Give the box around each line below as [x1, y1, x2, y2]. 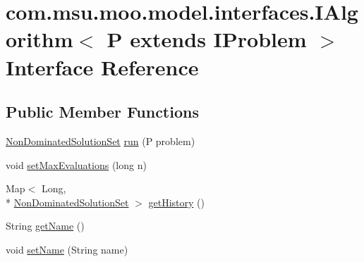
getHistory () [148, 194, 205, 209]
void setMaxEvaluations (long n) [6, 157, 147, 172]
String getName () [6, 218, 85, 233]
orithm [6, 25, 73, 54]
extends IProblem [130, 25, 307, 54]
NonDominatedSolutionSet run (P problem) [6, 133, 195, 148]
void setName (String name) [6, 242, 128, 256]
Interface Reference [6, 52, 199, 81]
